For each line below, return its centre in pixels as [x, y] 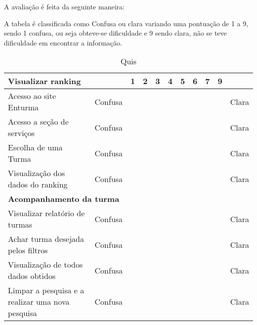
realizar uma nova [39, 302]
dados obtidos [32, 276]
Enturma [23, 107]
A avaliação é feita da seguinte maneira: [64, 6]
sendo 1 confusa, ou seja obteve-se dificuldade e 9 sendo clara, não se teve [115, 33]
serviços [21, 133]
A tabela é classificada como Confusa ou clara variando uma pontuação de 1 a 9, [126, 23]
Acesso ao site [32, 96]
